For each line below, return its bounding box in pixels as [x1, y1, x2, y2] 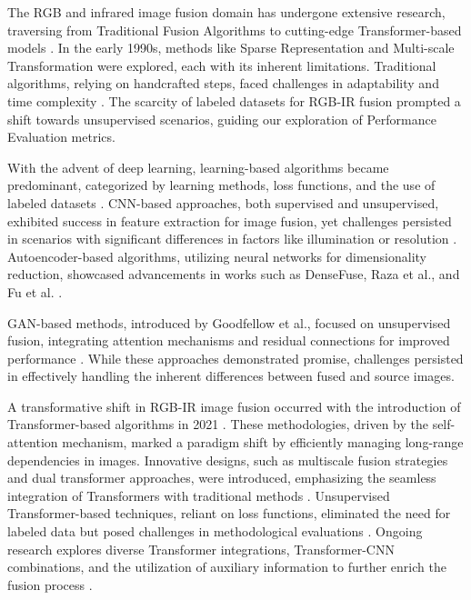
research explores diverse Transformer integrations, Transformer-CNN [7, 539, 395, 558]
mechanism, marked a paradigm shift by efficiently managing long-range [62, 433, 464, 452]
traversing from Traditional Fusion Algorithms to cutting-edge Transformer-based [7, 20, 462, 39]
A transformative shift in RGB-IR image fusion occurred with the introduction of [7, 396, 461, 415]
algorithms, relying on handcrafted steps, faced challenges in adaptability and [7, 74, 439, 93]
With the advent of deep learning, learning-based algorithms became [7, 157, 389, 176]
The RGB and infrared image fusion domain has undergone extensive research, [7, 3, 446, 21]
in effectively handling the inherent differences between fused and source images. [7, 366, 455, 385]
